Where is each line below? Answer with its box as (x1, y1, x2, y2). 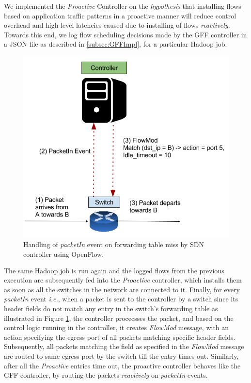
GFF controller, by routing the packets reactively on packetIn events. (4, 370, 208, 380)
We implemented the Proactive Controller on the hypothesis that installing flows (4, 1, 241, 11)
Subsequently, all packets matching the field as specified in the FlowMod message (4, 341, 244, 351)
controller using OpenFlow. (23, 249, 104, 259)
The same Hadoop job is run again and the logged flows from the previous (4, 265, 224, 275)
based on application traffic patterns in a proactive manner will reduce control (4, 10, 236, 20)
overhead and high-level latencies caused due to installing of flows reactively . (4, 20, 230, 30)
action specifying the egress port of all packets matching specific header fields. (4, 332, 235, 342)
